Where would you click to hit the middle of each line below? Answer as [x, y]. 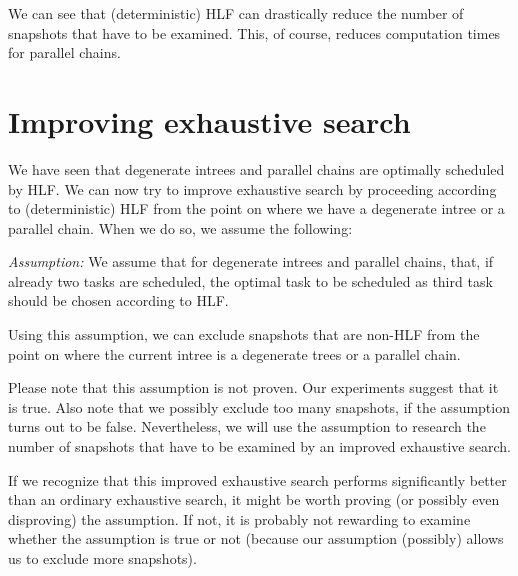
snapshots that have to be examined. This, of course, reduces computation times [254, 32]
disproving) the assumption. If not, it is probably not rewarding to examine [239, 518]
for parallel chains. [64, 52]
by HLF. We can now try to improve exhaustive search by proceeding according [252, 188]
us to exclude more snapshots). [102, 558]
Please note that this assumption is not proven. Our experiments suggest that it [253, 387]
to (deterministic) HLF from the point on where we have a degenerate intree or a [256, 208]
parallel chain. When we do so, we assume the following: [180, 227]
